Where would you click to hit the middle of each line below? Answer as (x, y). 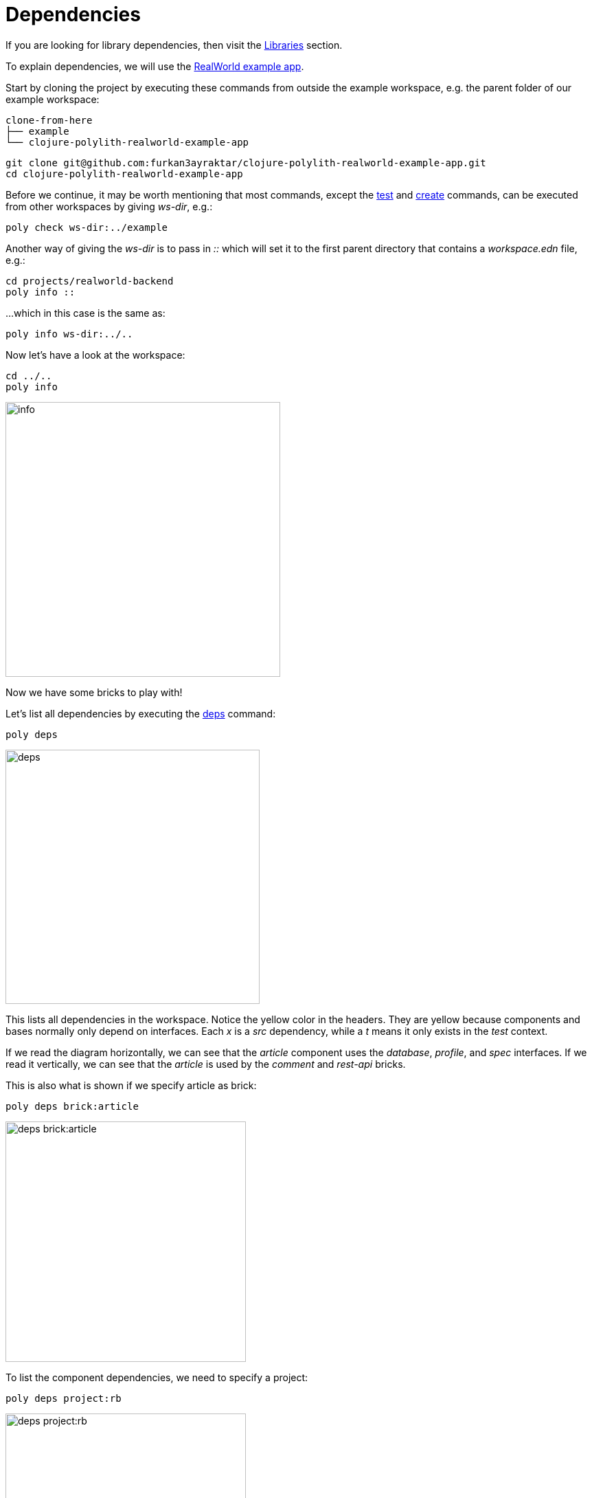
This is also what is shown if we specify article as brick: (131, 1085)
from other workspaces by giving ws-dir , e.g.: (109, 206)
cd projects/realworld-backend (90, 281)
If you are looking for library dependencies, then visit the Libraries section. (174, 45)
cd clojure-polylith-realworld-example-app (124, 174)
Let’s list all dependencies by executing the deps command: (141, 713)
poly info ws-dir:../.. (69, 334)
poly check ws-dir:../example (87, 227)
